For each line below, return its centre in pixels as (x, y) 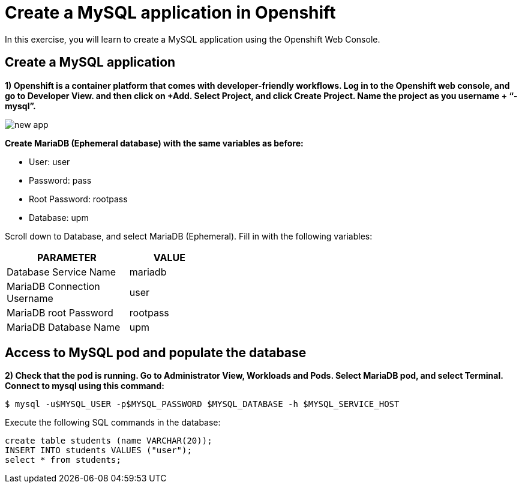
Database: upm (59, 217)
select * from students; (63, 460)
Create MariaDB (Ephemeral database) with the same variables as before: (154, 143)
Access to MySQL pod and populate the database (156, 353)
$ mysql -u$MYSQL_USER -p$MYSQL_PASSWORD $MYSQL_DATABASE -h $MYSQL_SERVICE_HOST (202, 404)
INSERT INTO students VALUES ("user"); (98, 450)
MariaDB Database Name (64, 327)
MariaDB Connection (53, 286)
